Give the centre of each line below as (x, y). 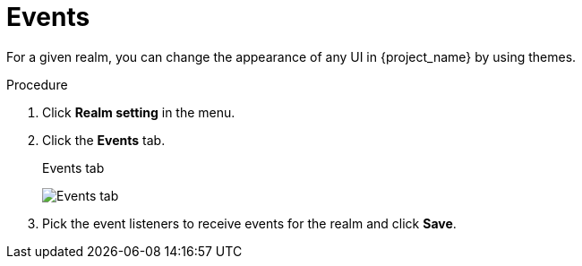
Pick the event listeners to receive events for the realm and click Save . (249, 223)
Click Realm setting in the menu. (139, 112)
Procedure (37, 84)
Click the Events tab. (104, 140)
